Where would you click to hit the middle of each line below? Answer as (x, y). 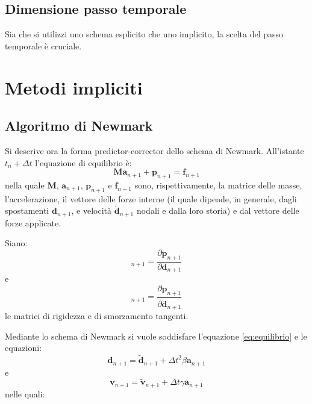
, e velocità (92, 210)
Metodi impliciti (74, 87)
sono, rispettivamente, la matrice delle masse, (218, 185)
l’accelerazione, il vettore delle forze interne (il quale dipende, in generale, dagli (151, 198)
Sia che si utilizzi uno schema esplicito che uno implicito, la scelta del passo (144, 34)
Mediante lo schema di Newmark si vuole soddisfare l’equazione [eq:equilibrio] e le (156, 336)
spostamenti (27, 210)
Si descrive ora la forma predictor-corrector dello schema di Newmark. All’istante (154, 150)
